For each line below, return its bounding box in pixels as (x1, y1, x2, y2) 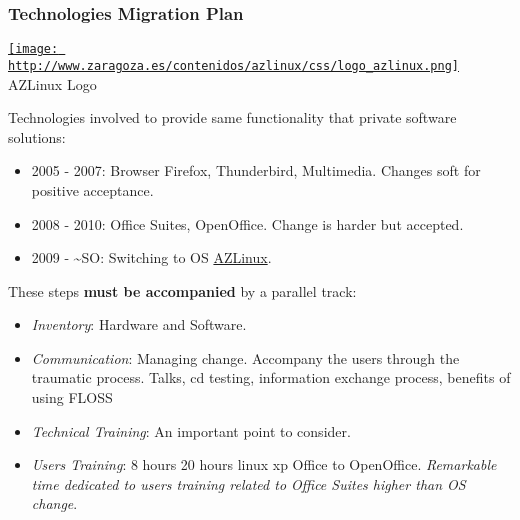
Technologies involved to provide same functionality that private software (8, 107, 457, 128)
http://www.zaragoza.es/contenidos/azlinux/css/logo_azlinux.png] (8, 58, 460, 73)
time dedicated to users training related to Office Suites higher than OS (31, 473, 466, 494)
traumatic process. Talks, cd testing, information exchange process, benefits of (31, 367, 511, 388)
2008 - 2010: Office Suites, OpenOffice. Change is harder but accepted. (31, 213, 464, 234)
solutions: (8, 126, 66, 147)
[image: (8, 42, 59, 57)
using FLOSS (31, 387, 113, 408)
